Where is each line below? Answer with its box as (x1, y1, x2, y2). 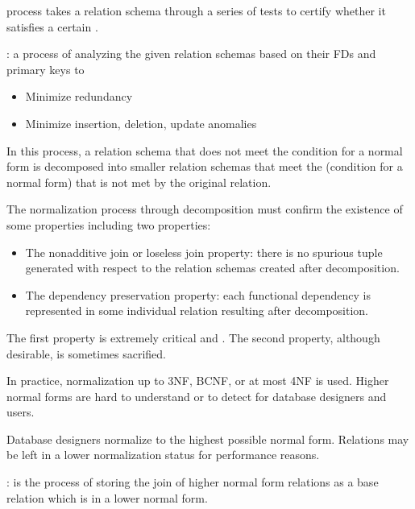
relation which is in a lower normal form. (6, 489, 208, 506)
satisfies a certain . (6, 18, 98, 35)
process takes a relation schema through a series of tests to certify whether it (6, 2, 386, 19)
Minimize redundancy (25, 88, 133, 105)
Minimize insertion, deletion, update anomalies (25, 114, 257, 131)
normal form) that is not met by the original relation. (6, 173, 272, 190)
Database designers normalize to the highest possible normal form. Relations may (6, 430, 409, 447)
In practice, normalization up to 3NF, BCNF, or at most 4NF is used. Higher (6, 372, 389, 389)
